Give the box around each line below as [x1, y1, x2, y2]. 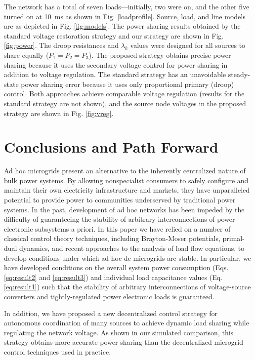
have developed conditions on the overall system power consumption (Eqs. [4, 262, 229, 273]
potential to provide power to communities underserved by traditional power [4, 195, 236, 205]
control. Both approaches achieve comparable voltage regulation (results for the [4, 88, 245, 99]
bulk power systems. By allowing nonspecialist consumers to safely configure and [4, 175, 249, 185]
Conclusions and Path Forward [4, 137, 218, 157]
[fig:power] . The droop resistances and [4, 40, 119, 50]
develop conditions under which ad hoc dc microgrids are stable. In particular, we [4, 252, 251, 263]
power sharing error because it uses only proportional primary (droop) [21, 79, 234, 89]
